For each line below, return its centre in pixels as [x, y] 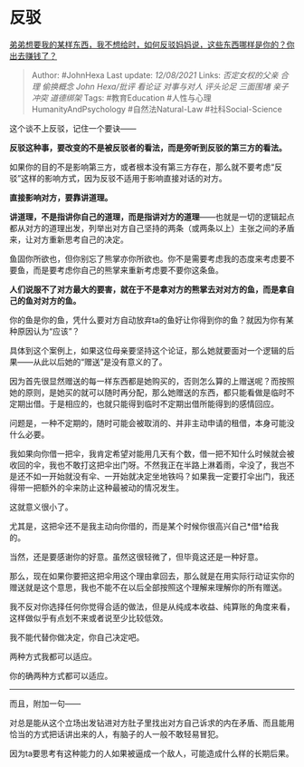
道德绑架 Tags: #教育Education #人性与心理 [131, 97]
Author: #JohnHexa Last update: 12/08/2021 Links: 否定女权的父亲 [155, 75]
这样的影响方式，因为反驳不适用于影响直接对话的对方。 [124, 178]
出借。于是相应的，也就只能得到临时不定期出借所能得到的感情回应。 [152, 403]
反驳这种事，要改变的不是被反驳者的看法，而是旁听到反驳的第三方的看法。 [148, 147]
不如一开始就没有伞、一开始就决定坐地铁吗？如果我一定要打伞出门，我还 [160, 476]
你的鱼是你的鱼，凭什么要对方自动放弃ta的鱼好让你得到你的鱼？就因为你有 [148, 320]
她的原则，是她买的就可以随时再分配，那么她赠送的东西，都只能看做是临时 [148, 392]
